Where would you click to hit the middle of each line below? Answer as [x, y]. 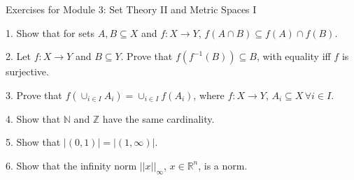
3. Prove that [34, 95]
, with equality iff [293, 56]
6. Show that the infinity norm [71, 165]
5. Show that [33, 142]
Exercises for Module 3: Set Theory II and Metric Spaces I [131, 9]
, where [209, 95]
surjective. [27, 72]
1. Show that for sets [50, 32]
